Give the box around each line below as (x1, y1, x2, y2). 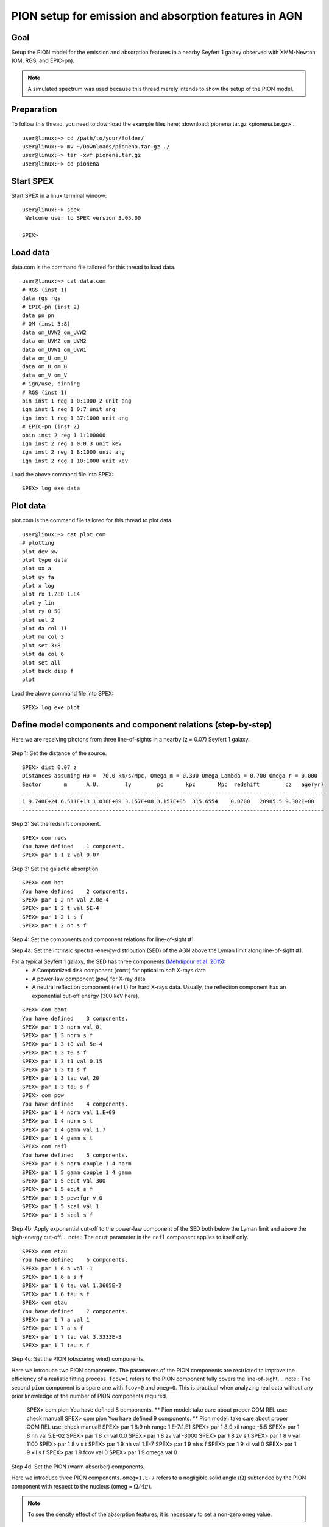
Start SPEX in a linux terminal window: (11, 192, 107, 199)
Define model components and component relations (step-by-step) (11, 720, 272, 730)
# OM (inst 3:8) (22, 321, 71, 327)
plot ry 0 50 (22, 608, 61, 615)
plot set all (22, 659, 61, 666)
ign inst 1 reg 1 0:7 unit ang (22, 406, 116, 413)
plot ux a (22, 565, 51, 572)
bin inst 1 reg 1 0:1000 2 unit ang (22, 397, 132, 404)
